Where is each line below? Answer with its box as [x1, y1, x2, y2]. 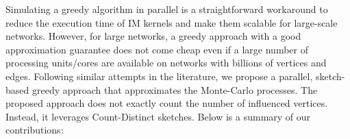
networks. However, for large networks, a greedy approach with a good [5, 29, 301, 43]
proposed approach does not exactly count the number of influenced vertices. [5, 96, 328, 110]
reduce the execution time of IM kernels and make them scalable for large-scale [5, 15, 338, 29]
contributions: [5, 123, 64, 137]
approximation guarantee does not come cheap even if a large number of [5, 42, 308, 56]
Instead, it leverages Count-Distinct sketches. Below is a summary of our [5, 109, 311, 123]
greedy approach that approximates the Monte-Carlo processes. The [32, 82, 318, 97]
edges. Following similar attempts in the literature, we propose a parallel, [5, 68, 313, 83]
